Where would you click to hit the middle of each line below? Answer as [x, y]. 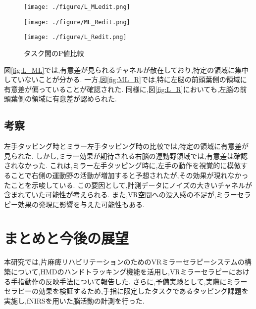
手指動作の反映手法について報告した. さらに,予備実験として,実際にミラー [129, 281]
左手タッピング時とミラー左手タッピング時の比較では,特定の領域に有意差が [126, 146]
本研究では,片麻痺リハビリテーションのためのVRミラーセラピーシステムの [124, 262]
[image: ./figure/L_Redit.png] [75, 37]
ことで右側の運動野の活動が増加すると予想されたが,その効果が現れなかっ [129, 175]
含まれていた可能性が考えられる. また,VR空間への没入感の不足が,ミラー [121, 195]
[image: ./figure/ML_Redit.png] [77, 22]
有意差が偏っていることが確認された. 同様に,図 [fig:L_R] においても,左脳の [122, 89]
